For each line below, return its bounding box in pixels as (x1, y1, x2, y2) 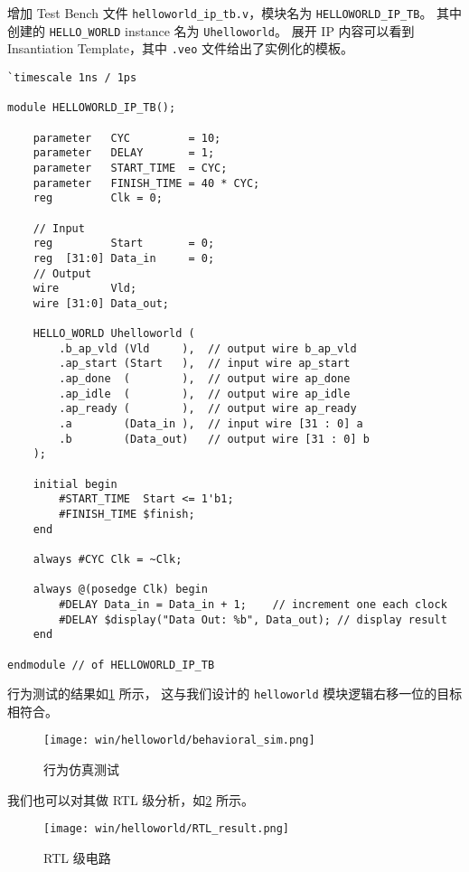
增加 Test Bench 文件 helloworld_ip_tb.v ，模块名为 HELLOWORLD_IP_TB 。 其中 (7, 4, 463, 22)
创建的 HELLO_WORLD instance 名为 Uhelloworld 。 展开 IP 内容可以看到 (7, 21, 415, 40)
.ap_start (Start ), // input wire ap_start (59, 357, 351, 370)
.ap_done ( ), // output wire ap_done (59, 372, 351, 386)
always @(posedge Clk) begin (33, 583, 208, 596)
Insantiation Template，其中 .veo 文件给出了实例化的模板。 (7, 39, 354, 58)
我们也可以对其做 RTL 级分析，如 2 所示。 (7, 790, 254, 809)
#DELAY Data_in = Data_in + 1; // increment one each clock (59, 597, 447, 611)
